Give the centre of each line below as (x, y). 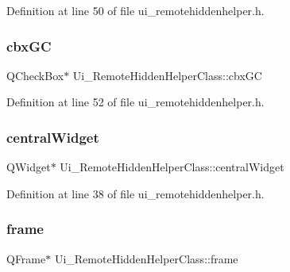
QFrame (26, 258)
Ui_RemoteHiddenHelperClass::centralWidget (172, 167)
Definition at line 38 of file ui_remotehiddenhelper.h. (135, 193)
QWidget (29, 167)
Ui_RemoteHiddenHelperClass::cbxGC (167, 75)
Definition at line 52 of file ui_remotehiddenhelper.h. (135, 102)
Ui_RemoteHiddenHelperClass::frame (146, 258)
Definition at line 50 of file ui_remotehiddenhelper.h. (135, 10)
